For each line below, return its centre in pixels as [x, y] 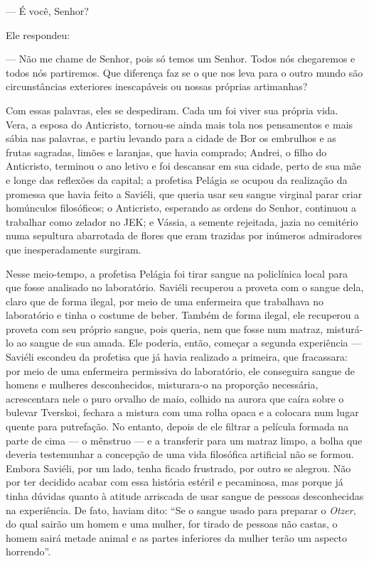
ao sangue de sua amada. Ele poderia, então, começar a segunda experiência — [189, 343]
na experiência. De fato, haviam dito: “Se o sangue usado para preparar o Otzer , [181, 510]
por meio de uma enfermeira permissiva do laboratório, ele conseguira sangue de [180, 370]
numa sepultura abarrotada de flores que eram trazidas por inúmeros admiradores [184, 235]
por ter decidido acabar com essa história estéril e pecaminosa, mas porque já [175, 482]
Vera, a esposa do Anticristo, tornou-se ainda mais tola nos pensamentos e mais [180, 124]
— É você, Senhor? [47, 11]
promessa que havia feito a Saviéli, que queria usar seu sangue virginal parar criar [184, 194]
